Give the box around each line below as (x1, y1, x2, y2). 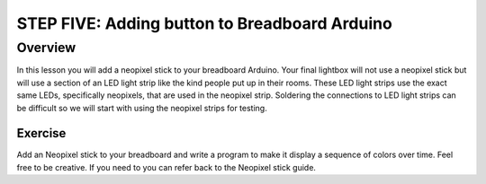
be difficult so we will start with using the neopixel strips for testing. (16, 102, 267, 113)
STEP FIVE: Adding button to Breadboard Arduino (16, 13, 393, 33)
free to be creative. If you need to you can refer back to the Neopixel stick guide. (16, 162, 317, 172)
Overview (16, 39, 76, 56)
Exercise (16, 126, 67, 141)
